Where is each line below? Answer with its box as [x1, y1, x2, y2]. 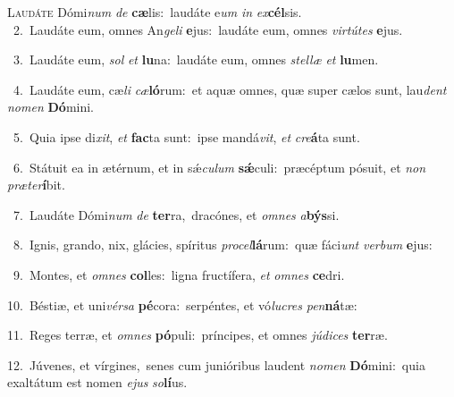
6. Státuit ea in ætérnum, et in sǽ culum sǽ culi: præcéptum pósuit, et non [13, 157, 426, 176]
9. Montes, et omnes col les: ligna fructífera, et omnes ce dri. [13, 265, 345, 283]
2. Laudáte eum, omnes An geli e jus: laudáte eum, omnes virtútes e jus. [13, 20, 403, 38]
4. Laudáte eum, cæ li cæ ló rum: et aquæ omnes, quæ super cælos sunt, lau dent [13, 80, 447, 98]
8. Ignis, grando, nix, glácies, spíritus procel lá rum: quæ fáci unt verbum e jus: [13, 235, 433, 254]
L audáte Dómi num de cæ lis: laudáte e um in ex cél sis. [7, 3, 302, 21]
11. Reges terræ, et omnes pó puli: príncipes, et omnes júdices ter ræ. [7, 325, 388, 344]
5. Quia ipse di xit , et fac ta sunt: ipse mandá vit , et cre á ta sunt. [13, 127, 360, 146]
